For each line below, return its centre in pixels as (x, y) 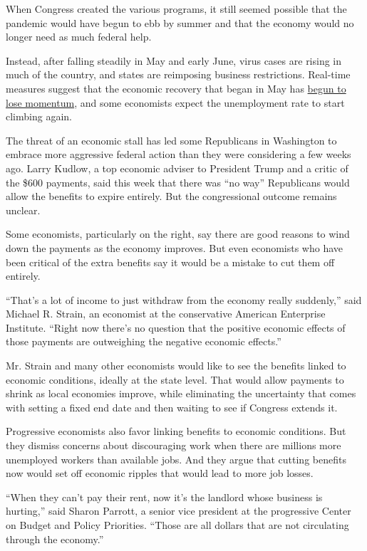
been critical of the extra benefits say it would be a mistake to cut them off (170, 262)
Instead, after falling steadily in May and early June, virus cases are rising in (174, 60)
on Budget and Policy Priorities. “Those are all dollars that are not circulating (177, 525)
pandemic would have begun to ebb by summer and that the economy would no (180, 22)
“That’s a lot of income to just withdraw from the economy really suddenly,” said (184, 299)
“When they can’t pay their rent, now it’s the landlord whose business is (164, 497)
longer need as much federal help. (79, 37)
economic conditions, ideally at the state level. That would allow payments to (175, 379)
